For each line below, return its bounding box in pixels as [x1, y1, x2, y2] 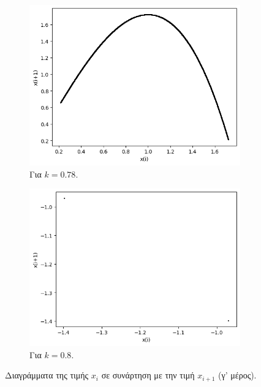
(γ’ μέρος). [218, 369, 257, 381]
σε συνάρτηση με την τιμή [101, 369, 195, 381]
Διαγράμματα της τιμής [5, 369, 89, 381]
